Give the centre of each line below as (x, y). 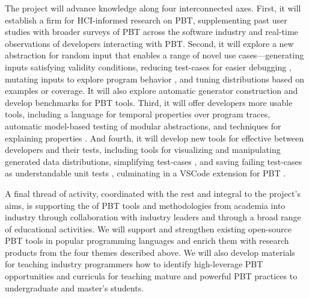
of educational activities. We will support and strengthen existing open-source (148, 228)
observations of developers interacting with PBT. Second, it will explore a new (149, 43)
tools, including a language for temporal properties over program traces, (138, 114)
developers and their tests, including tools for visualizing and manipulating (143, 150)
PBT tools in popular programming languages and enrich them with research (147, 241)
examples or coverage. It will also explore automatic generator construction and (151, 91)
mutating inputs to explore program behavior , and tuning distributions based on (154, 79)
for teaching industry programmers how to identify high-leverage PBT (134, 264)
